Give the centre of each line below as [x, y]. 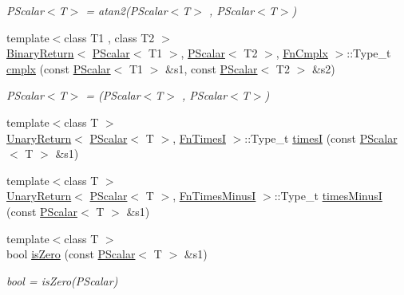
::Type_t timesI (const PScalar [321, 138]
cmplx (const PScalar [59, 68]
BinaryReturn [40, 53]
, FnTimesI [199, 138]
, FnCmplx [302, 53]
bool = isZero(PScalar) [62, 280]
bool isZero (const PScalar [71, 254]
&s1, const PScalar [212, 68]
